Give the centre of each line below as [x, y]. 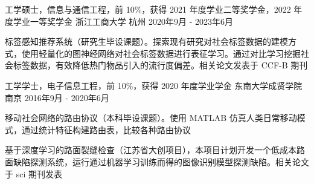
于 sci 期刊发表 [34, 173]
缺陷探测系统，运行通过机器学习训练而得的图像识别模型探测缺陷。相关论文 [161, 161]
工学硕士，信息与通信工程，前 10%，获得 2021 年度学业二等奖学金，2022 [148, 9]
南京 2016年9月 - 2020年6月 [57, 97]
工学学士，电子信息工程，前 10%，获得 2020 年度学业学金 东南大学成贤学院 [154, 85]
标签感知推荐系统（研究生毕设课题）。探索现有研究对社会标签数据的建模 [146, 41]
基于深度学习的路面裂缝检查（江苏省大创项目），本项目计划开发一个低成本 [151, 150]
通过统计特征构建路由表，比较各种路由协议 [106, 129]
